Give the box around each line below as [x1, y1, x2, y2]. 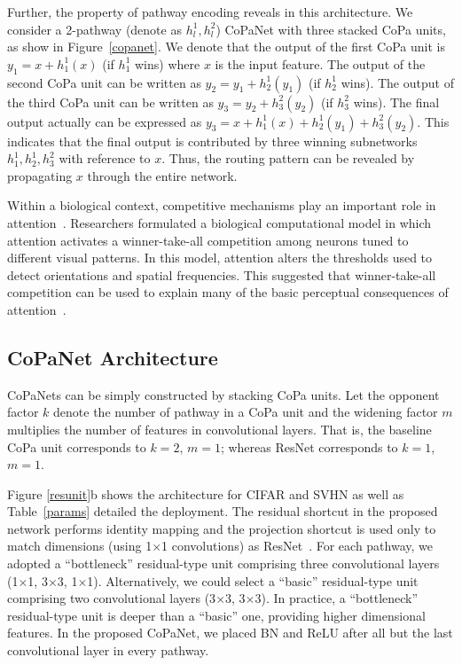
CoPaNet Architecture [7, 343, 218, 371]
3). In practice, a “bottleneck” [254, 589, 419, 607]
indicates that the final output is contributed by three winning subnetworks [7, 131, 418, 150]
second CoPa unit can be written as [7, 73, 201, 91]
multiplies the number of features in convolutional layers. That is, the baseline [7, 419, 432, 438]
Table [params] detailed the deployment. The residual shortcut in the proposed [7, 502, 438, 520]
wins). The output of [341, 73, 454, 91]
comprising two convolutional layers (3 [7, 589, 216, 607]
